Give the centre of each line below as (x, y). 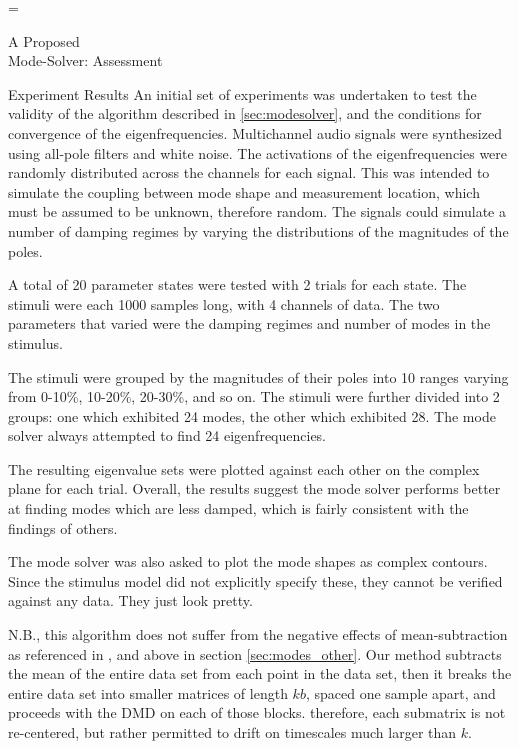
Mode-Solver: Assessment (85, 60)
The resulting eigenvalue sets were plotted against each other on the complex (244, 468)
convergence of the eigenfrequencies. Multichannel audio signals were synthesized (255, 132)
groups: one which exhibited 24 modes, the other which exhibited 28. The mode (252, 415)
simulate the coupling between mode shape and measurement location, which (244, 191)
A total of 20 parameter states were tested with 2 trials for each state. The (237, 284)
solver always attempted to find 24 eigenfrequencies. (167, 435)
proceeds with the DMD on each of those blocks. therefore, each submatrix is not (257, 712)
